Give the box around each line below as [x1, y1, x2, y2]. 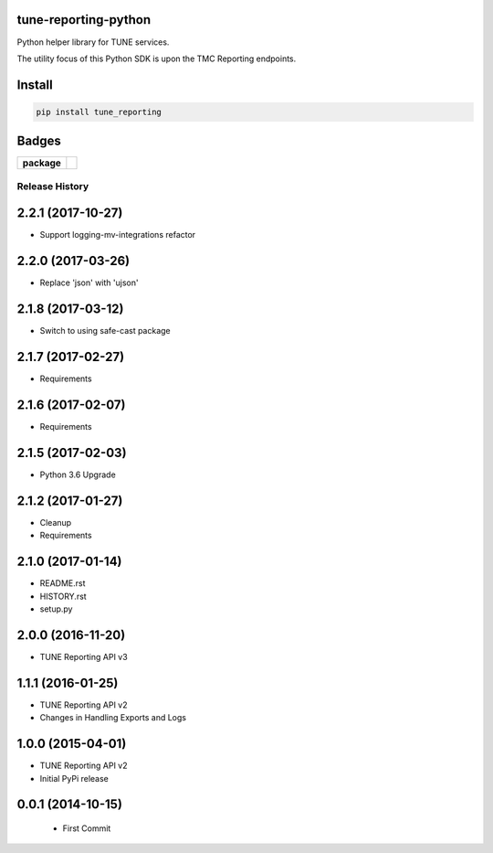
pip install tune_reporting [36, 106, 162, 117]
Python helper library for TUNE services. [16, 37, 170, 48]
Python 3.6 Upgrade [39, 469, 116, 480]
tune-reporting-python [16, 12, 151, 27]
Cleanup [39, 517, 72, 528]
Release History [16, 179, 89, 192]
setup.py [39, 603, 73, 614]
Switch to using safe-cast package [39, 325, 171, 336]
